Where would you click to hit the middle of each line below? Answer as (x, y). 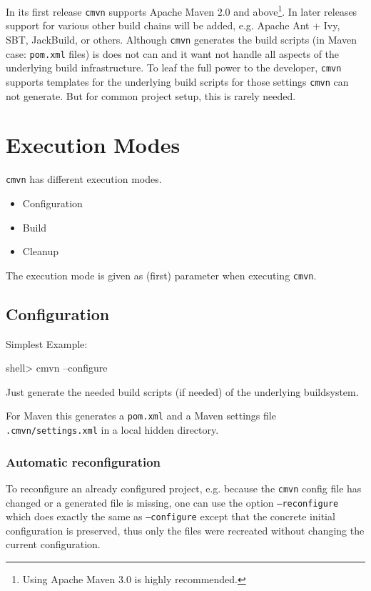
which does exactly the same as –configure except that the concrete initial (171, 516)
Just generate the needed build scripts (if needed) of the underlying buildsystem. (182, 391)
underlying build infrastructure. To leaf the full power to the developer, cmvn (174, 68)
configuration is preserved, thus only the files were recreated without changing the (185, 530)
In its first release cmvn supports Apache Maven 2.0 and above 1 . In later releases (182, 10)
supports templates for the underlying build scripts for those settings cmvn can (177, 81)
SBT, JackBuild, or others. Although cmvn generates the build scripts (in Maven (182, 39)
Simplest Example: (47, 343)
